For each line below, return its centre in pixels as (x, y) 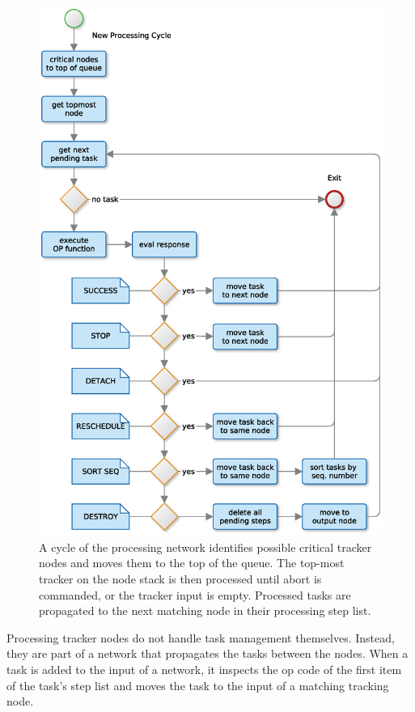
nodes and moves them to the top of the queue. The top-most (192, 563)
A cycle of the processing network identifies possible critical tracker (205, 547)
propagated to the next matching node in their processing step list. (205, 610)
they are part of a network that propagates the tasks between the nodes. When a (207, 653)
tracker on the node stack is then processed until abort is (180, 578)
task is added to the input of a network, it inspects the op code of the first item (204, 669)
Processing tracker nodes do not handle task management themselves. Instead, (201, 637)
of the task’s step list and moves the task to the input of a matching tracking (198, 685)
